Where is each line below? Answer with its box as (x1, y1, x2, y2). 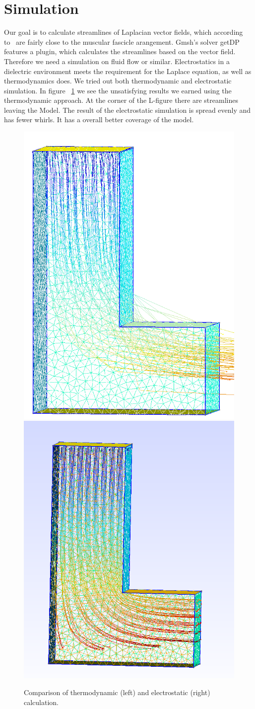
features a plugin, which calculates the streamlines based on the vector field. (4, 46, 236, 57)
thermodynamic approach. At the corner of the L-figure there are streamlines (4, 95, 238, 105)
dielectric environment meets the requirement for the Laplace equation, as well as (4, 66, 252, 76)
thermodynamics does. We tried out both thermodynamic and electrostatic (4, 76, 232, 86)
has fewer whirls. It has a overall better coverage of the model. (4, 114, 194, 125)
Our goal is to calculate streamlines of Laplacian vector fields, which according (4, 27, 243, 37)
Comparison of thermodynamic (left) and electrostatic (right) (24, 687, 210, 698)
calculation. (24, 697, 59, 707)
